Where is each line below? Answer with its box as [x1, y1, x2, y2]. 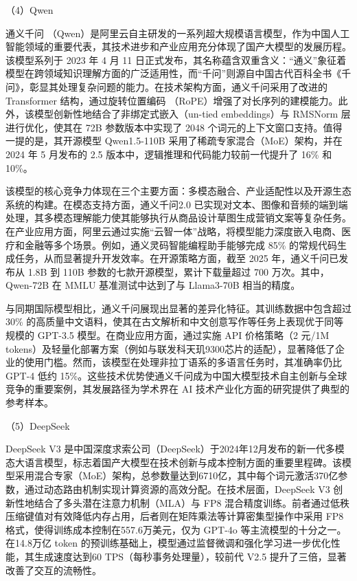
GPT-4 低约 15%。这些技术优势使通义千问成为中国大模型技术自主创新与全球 [5, 368, 347, 382]
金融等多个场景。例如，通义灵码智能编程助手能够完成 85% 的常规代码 [24, 237, 337, 252]
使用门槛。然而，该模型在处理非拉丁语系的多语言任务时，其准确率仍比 [24, 355, 342, 369]
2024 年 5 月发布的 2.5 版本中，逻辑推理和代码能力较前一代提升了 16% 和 [5, 146, 332, 161]
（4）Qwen [5, 3, 54, 17]
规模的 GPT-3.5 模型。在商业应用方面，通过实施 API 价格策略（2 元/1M [5, 328, 330, 342]
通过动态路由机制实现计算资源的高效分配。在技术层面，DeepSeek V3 [24, 482, 330, 496]
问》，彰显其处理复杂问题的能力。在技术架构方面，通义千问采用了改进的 [5, 79, 327, 94]
